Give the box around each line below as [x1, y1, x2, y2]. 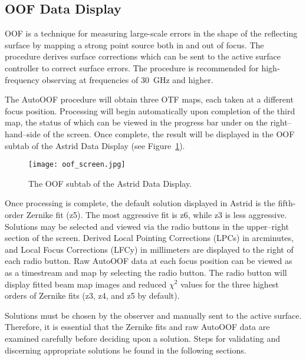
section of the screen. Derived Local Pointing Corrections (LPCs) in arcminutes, [5, 232, 294, 244]
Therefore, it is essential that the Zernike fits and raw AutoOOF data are [5, 321, 270, 333]
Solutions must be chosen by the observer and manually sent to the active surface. [5, 309, 302, 321]
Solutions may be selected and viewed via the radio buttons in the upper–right [5, 220, 289, 232]
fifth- [278, 197, 296, 209]
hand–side [5, 127, 41, 140]
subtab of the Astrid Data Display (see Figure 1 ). [5, 139, 185, 151]
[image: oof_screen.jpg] [28, 160, 126, 169]
